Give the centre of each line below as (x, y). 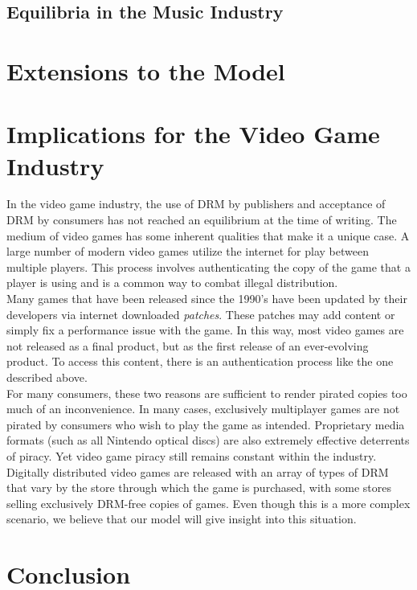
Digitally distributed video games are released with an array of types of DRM (198, 471)
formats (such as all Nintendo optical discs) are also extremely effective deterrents (208, 440)
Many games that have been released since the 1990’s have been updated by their (207, 299)
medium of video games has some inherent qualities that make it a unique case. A (208, 235)
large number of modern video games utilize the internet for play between (188, 251)
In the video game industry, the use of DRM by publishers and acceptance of (196, 204)
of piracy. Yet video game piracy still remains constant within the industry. (192, 455)
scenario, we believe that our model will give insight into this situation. (182, 519)
